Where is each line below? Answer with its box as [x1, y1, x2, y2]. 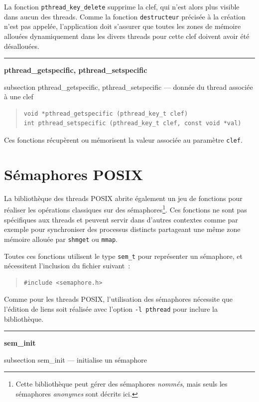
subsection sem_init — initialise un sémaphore [4, 354, 147, 365]
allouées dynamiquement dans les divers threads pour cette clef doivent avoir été [4, 30, 250, 41]
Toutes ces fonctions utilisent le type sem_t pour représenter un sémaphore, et [4, 250, 243, 261]
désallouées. [4, 40, 39, 51]
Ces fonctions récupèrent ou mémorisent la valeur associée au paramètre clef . [4, 135, 243, 145]
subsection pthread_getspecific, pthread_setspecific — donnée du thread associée [4, 81, 253, 92]
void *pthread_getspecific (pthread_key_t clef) [23, 110, 188, 117]
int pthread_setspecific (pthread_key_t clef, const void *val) [23, 120, 242, 127]
